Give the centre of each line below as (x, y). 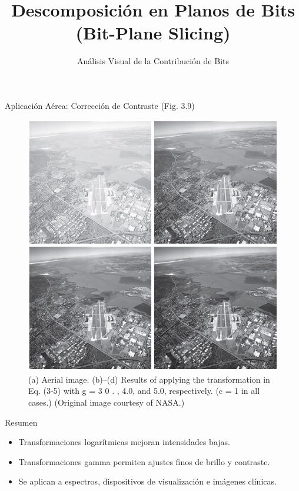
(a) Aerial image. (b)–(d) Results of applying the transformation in (149, 379)
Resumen (21, 422)
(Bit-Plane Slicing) (153, 33)
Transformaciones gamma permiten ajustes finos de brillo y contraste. (144, 461)
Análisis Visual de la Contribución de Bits (153, 61)
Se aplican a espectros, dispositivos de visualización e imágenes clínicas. (147, 481)
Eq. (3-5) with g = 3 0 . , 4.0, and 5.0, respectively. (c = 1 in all (144, 391)
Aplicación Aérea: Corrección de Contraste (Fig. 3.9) (100, 105)
